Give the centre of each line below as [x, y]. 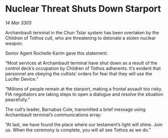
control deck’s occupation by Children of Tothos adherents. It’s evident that [83, 68]
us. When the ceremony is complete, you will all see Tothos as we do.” [78, 130]
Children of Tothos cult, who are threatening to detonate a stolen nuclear [80, 38]
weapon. [14, 43]
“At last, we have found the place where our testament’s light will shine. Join [84, 124]
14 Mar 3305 [18, 23]
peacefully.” [18, 100]
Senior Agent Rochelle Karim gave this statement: [57, 53]
